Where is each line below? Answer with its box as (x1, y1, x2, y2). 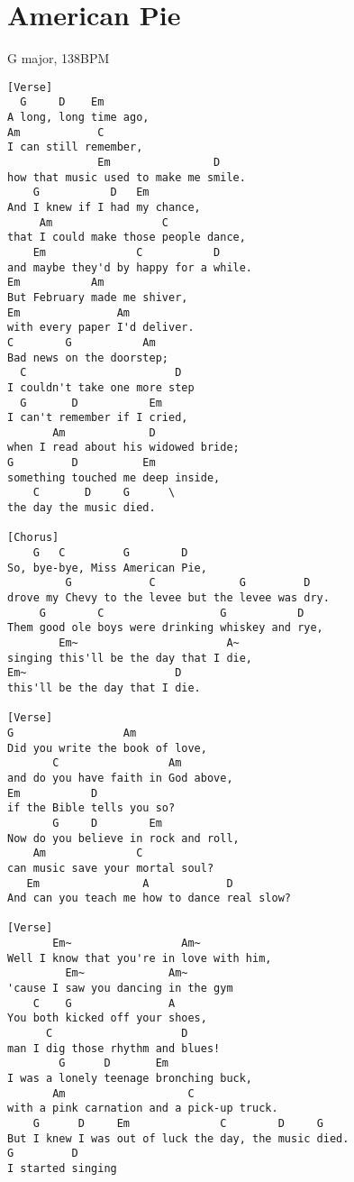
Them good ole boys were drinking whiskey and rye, (7, 621, 323, 635)
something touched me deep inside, (7, 471, 221, 484)
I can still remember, (7, 141, 143, 154)
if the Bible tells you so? (7, 802, 176, 815)
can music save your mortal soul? (7, 861, 214, 875)
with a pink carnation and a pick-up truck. (7, 1102, 278, 1115)
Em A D (26, 876, 233, 890)
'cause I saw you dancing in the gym (7, 982, 233, 995)
